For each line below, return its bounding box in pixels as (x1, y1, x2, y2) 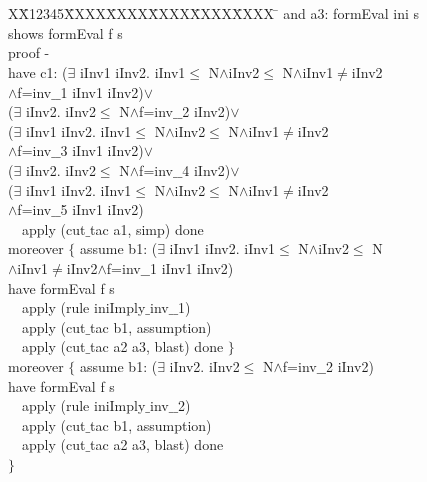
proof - (8, 42, 50, 63)
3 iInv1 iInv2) (60, 140, 144, 161)
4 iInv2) (182, 160, 231, 180)
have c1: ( (8, 62, 68, 83)
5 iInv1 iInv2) (60, 199, 144, 220)
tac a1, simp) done (90, 218, 204, 239)
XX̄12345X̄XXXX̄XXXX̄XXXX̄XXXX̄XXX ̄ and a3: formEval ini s (8, 3, 419, 24)
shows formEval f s (8, 22, 123, 43)
